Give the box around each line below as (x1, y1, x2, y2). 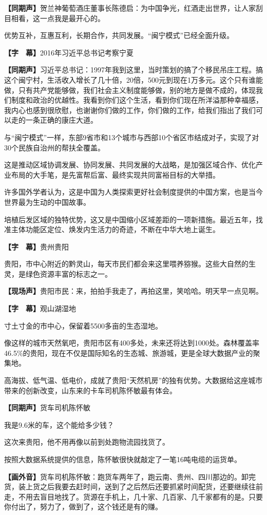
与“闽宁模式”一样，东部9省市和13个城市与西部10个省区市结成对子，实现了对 (4, 131, 259, 142)
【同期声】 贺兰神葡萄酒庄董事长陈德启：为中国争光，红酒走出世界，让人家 (4, 3, 256, 13)
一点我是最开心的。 (40, 12, 105, 23)
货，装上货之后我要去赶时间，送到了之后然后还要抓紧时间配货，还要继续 (4, 481, 249, 492)
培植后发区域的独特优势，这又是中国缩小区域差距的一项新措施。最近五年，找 (4, 214, 263, 224)
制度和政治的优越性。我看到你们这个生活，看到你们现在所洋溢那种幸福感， (11, 94, 263, 105)
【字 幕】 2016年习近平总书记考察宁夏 (4, 47, 133, 58)
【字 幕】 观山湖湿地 (4, 303, 76, 314)
